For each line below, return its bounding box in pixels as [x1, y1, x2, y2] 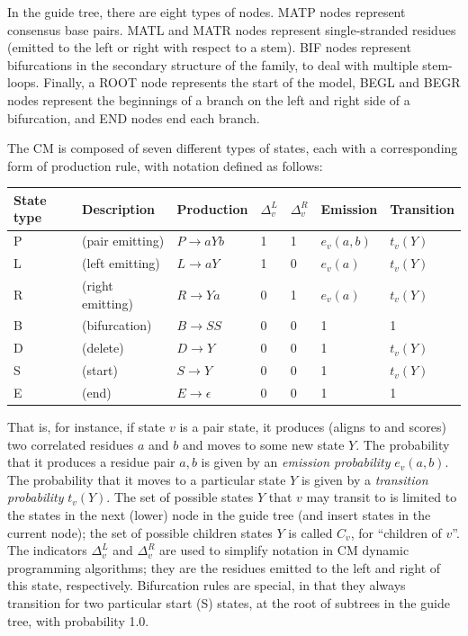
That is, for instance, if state [7, 417, 166, 436]
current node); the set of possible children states [7, 523, 273, 542]
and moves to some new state [182, 434, 345, 453]
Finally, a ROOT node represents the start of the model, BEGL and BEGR [43, 73, 461, 92]
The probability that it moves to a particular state [7, 470, 286, 488]
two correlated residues [7, 434, 134, 453]
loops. [7, 73, 40, 92]
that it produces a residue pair [7, 452, 175, 471]
